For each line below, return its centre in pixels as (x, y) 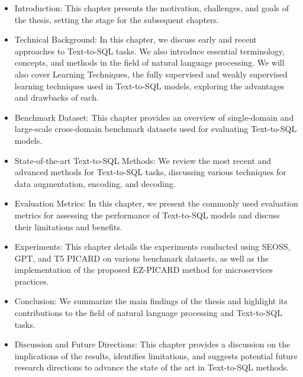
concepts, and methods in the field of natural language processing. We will (149, 62)
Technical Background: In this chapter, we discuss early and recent (136, 39)
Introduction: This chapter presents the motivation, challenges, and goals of (152, 8)
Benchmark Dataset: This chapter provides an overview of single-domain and (154, 117)
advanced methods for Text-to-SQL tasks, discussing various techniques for (150, 172)
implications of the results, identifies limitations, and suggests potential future (156, 355)
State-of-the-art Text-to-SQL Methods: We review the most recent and (143, 160)
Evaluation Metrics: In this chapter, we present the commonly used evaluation (156, 203)
